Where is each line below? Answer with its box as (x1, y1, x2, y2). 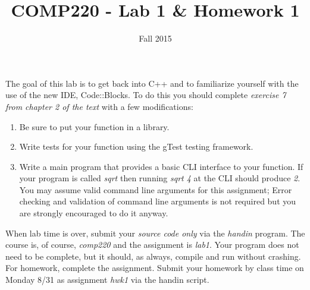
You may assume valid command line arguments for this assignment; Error (19, 183, 292, 196)
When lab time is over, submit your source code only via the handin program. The (5, 226, 305, 239)
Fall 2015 (139, 32, 172, 45)
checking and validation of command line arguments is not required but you (19, 195, 296, 207)
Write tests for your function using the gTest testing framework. (19, 140, 253, 153)
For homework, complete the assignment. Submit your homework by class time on (5, 261, 304, 274)
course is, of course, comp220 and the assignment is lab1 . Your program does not (5, 238, 299, 251)
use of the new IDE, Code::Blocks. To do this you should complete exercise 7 (5, 89, 286, 101)
